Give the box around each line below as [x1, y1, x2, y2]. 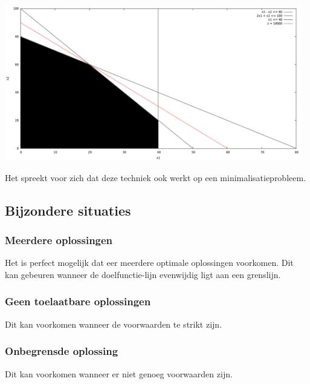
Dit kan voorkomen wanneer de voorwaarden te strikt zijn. [5, 317, 222, 330]
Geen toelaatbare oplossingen [5, 294, 151, 309]
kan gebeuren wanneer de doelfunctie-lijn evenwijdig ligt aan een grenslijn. [5, 268, 281, 280]
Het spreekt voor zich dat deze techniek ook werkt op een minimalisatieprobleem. [5, 171, 306, 184]
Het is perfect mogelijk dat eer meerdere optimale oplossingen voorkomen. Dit [5, 256, 294, 269]
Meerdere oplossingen [5, 233, 113, 248]
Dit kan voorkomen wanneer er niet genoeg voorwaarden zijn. [5, 367, 233, 380]
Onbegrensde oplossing [5, 343, 118, 359]
